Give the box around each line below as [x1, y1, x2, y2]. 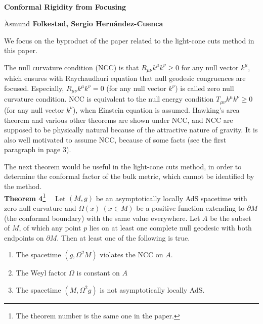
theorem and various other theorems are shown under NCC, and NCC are [4, 114, 233, 125]
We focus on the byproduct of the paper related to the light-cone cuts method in [4, 35, 254, 45]
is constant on [76, 267, 120, 278]
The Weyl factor [16, 267, 67, 278]
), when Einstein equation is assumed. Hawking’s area [72, 104, 240, 115]
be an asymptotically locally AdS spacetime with [96, 193, 247, 203]
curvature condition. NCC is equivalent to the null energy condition [4, 94, 214, 104]
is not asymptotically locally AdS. [100, 284, 205, 295]
